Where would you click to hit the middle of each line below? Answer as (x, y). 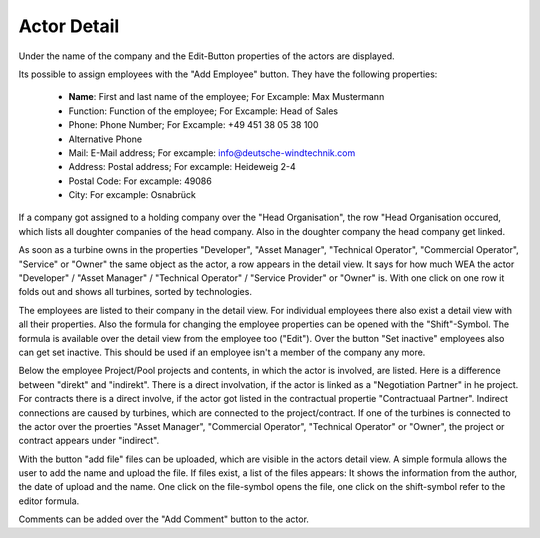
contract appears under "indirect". (89, 441)
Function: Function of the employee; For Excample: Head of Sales (203, 111)
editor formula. (49, 501)
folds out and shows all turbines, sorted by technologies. (135, 292)
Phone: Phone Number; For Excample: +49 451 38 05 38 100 (193, 125)
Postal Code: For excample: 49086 (140, 181)
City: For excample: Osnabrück (132, 195)
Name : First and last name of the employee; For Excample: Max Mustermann (226, 97)
